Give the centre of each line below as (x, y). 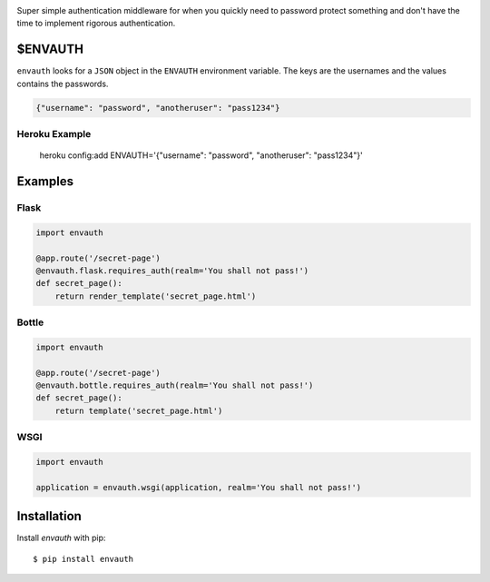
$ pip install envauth (83, 559)
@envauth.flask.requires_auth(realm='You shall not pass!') (172, 271)
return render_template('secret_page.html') (156, 296)
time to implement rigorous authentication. (96, 24)
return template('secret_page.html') (139, 410)
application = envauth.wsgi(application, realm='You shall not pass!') (199, 487)
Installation (49, 516)
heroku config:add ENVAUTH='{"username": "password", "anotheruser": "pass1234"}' (201, 155)
